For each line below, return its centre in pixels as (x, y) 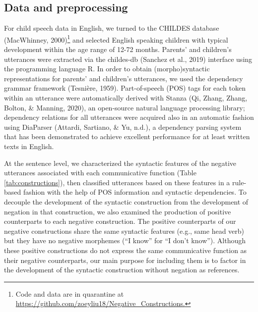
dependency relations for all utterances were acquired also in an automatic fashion (129, 117)
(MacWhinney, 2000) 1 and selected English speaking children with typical (116, 39)
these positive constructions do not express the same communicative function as (126, 250)
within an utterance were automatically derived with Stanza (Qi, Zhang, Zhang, (126, 98)
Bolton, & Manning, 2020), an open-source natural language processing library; (125, 107)
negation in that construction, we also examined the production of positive (118, 211)
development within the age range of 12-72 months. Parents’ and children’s (118, 49)
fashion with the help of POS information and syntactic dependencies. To (135, 192)
